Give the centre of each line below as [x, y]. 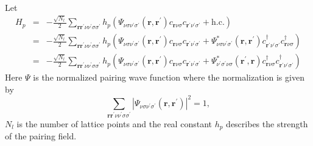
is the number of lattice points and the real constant [114, 123]
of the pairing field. [41, 136]
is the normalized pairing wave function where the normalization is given [169, 77]
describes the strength [267, 123]
